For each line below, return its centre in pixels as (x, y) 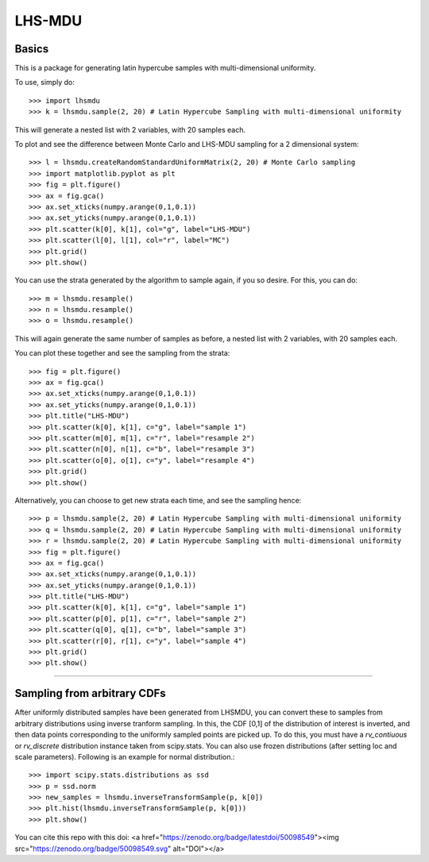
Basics (32, 49)
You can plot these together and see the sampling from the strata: (122, 353)
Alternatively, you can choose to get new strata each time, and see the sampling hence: (158, 500)
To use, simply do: (44, 83)
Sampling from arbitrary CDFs (90, 693)
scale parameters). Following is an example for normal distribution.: (125, 756)
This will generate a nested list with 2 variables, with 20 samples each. (130, 129)
